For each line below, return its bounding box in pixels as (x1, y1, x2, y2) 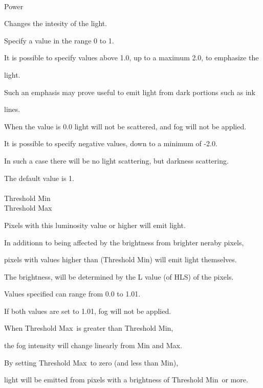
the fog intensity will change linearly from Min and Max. (4, 340, 182, 351)
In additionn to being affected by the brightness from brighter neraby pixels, (4, 237, 244, 247)
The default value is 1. (4, 172, 74, 183)
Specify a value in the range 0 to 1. (4, 35, 114, 45)
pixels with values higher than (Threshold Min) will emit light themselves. (4, 254, 237, 265)
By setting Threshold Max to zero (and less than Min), (4, 357, 179, 368)
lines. (4, 104, 20, 115)
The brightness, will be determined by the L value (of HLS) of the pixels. (4, 271, 234, 282)
